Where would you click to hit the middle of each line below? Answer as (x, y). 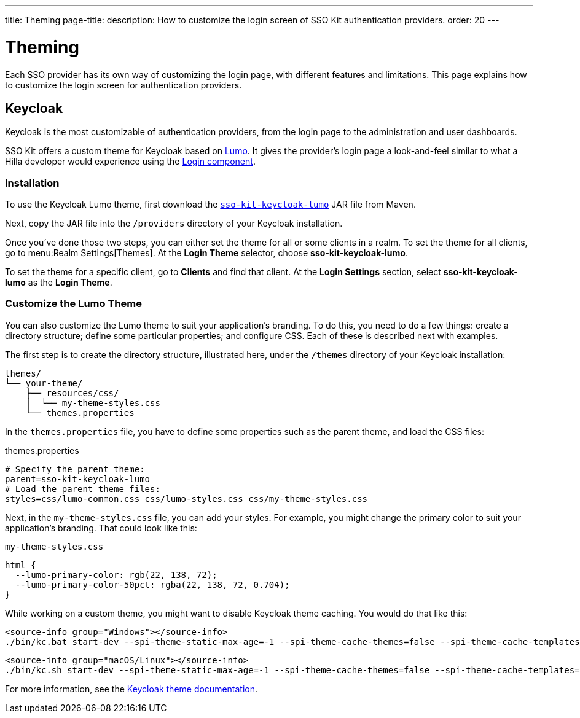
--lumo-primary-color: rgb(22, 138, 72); (116, 575)
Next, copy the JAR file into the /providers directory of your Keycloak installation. (174, 224)
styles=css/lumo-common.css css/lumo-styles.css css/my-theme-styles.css (186, 498)
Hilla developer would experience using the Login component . (130, 162)
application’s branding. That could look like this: (101, 528)
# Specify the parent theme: (75, 469)
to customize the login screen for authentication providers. (123, 85)
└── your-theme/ (44, 383)
